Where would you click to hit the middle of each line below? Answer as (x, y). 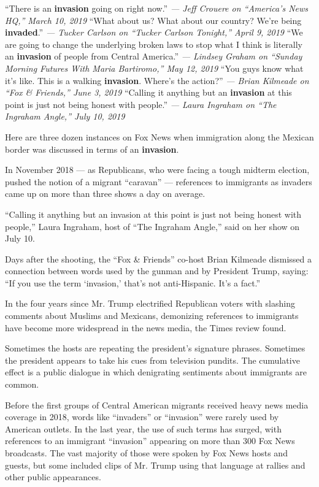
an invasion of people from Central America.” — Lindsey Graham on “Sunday (154, 56)
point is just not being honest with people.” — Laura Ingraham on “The (141, 104)
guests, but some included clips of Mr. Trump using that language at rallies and (155, 465)
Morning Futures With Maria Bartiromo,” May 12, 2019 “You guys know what (154, 68)
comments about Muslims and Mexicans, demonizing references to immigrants (152, 316)
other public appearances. (53, 477)
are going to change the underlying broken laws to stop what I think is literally (154, 44)
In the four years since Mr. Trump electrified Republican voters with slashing (150, 303)
